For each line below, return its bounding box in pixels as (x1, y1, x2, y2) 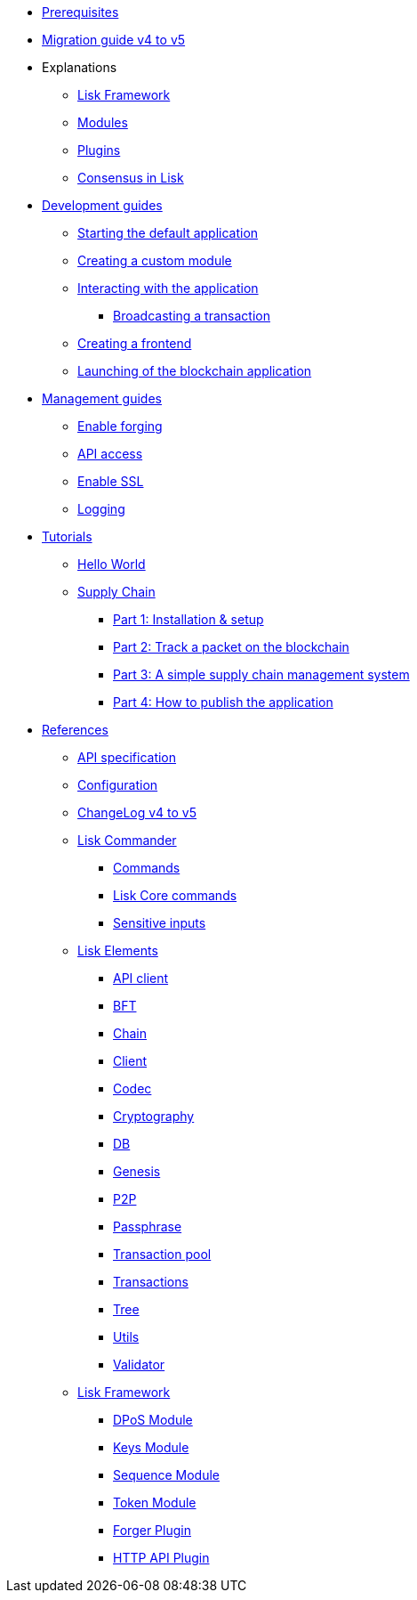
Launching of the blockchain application (77, 363, 312, 378)
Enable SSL (77, 474, 144, 489)
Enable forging (77, 418, 163, 434)
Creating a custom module (77, 253, 232, 268)
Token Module (113, 1495, 196, 1510)
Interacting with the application (77, 280, 259, 296)
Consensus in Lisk (77, 170, 184, 185)
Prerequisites (42, 4, 119, 20)
